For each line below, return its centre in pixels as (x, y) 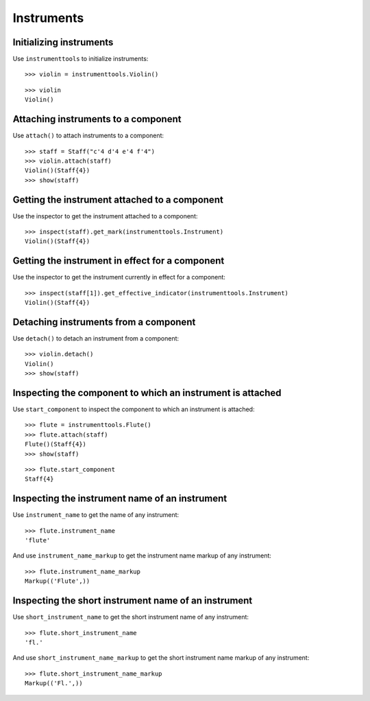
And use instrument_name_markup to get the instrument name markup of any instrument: (142, 555)
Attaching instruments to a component (97, 119)
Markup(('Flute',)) (58, 581)
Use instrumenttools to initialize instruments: (81, 59)
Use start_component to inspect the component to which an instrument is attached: (134, 409)
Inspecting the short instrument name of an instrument (133, 601)
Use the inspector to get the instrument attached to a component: (105, 216)
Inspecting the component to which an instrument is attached (147, 392)
